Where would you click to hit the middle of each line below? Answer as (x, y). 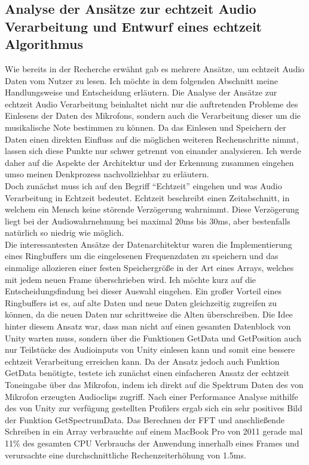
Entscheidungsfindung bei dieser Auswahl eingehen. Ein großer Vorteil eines (143, 291)
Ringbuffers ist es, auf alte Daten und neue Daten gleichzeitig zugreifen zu (141, 302)
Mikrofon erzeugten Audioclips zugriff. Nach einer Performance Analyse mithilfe (152, 396)
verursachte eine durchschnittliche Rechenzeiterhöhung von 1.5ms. (126, 455)
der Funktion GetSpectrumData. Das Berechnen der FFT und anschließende (145, 419)
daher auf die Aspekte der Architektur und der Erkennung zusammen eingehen (149, 162)
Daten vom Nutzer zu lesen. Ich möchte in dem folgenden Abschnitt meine (141, 80)
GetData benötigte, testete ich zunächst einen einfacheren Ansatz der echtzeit (147, 373)
